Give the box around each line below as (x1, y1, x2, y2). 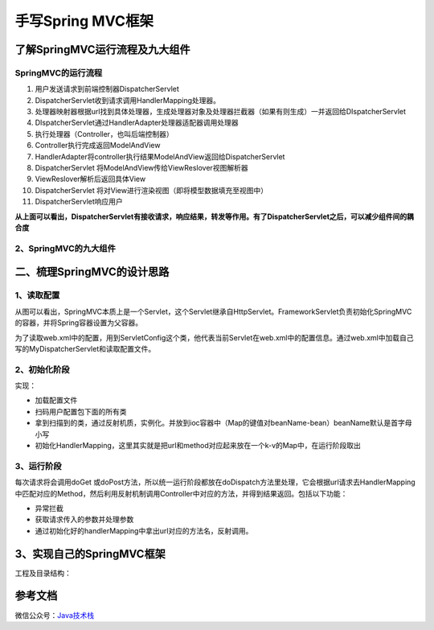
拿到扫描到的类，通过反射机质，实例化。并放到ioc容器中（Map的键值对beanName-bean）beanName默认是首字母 (35, 418, 412, 428)
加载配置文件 (35, 395, 78, 406)
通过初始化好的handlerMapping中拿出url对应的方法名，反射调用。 (35, 525, 253, 535)
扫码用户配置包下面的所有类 (35, 406, 127, 416)
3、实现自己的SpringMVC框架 (14, 547, 166, 561)
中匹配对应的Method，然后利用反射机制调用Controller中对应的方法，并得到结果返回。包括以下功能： (14, 488, 348, 498)
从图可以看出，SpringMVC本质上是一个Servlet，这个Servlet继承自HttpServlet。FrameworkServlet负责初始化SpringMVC (14, 307, 412, 316)
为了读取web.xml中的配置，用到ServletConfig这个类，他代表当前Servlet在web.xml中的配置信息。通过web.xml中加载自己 (14, 332, 414, 342)
